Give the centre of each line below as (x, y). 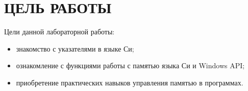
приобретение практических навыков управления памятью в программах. (130, 82)
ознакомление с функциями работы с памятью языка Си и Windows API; (130, 65)
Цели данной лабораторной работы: (59, 32)
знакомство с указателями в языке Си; (75, 48)
